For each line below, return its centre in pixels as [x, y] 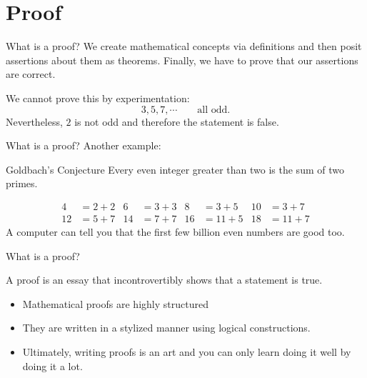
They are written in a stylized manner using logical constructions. [166, 328]
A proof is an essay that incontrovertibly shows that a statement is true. [164, 280]
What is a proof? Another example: [84, 145]
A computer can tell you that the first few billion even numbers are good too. [175, 231]
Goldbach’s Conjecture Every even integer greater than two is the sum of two [175, 169]
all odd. [214, 110]
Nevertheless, [34, 121]
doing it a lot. [52, 365]
